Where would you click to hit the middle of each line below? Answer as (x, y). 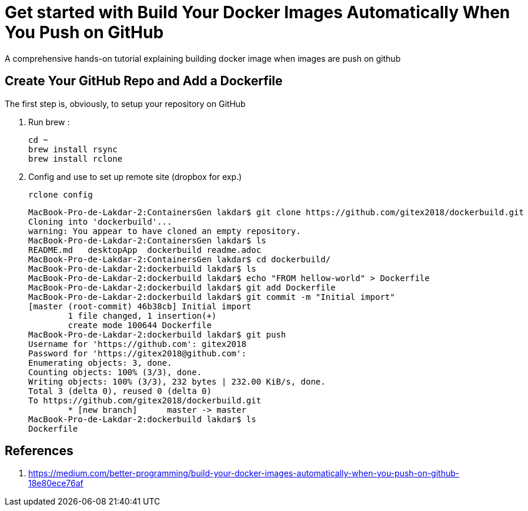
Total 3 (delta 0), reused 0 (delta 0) (120, 391)
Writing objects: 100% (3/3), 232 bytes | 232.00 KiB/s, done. (177, 381)
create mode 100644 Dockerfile (140, 325)
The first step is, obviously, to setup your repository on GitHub (125, 103)
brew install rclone (76, 158)
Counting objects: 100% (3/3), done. (115, 372)
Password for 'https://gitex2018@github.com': (137, 353)
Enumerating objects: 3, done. (100, 363)
